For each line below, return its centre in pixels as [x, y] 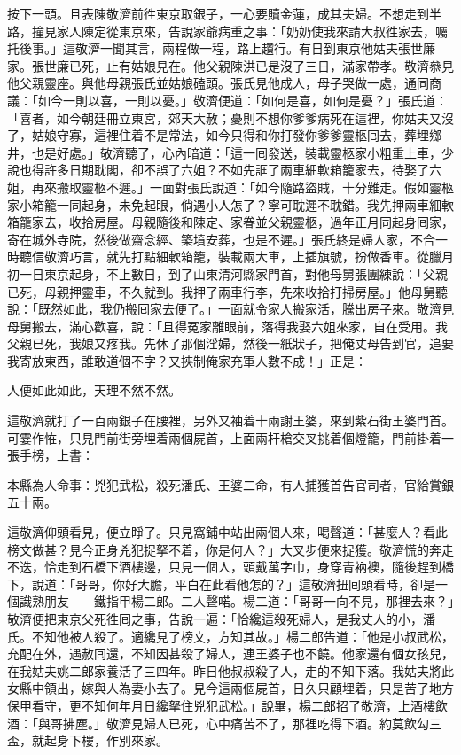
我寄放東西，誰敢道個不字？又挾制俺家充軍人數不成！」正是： [187, 360]
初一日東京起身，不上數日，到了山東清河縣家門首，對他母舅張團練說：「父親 [227, 273]
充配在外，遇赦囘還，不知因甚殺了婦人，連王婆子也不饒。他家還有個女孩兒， [230, 654]
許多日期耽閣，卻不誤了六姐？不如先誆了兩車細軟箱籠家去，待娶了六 [242, 170]
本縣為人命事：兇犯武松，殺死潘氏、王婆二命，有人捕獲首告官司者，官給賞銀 [230, 484]
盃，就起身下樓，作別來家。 [88, 740]
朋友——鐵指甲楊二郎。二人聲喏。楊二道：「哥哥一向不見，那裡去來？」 [249, 601]
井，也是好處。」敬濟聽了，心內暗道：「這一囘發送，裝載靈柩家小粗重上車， [224, 152]
